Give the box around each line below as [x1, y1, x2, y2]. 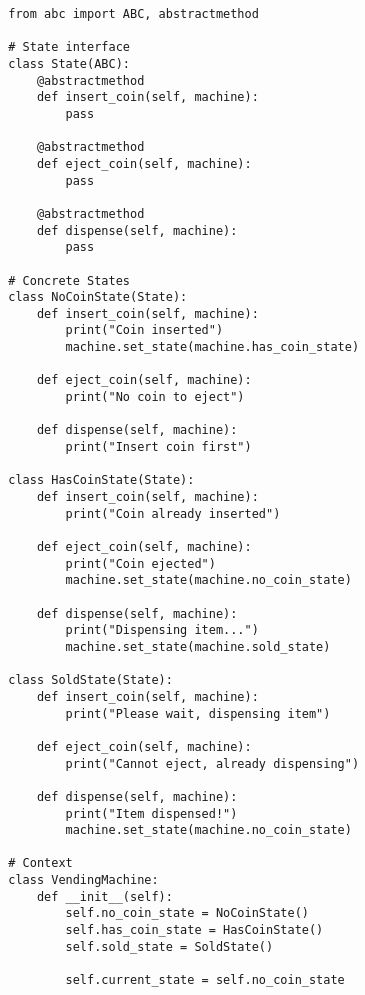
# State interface [8, 40, 130, 55]
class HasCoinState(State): [8, 473, 195, 488]
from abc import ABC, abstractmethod [8, 7, 259, 21]
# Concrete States [8, 273, 130, 288]
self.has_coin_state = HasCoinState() [65, 923, 324, 938]
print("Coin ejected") [65, 556, 216, 571]
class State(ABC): [8, 56, 130, 71]
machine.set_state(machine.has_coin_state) [65, 340, 360, 355]
